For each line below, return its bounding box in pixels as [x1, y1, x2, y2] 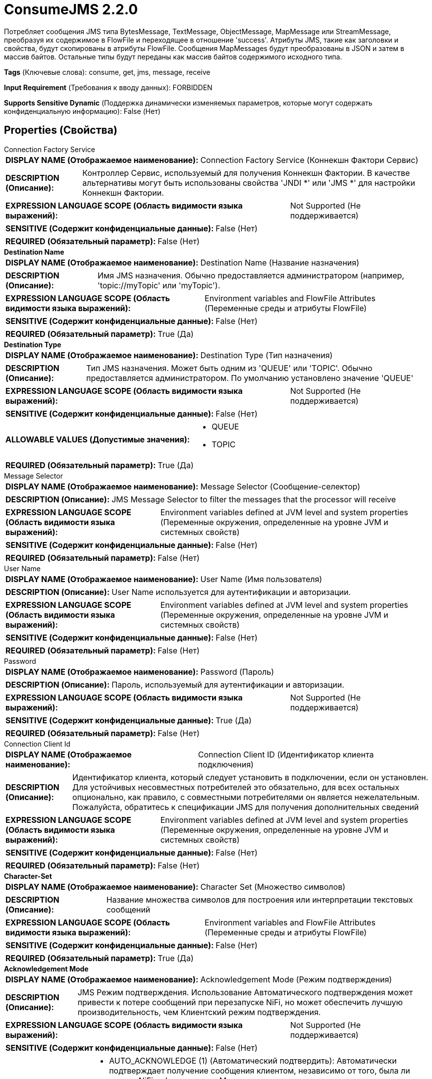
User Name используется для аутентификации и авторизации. [111, 587, 351, 597]
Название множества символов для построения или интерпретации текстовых [106, 894, 413, 905]
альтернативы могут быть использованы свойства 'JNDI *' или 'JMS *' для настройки [82, 177, 415, 188]
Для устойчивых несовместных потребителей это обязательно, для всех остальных [72, 782, 399, 792]
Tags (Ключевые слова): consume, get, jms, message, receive [4, 67, 211, 76]
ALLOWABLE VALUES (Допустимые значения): [5, 434, 190, 444]
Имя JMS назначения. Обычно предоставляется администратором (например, [97, 270, 404, 280]
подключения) [198, 759, 254, 769]
